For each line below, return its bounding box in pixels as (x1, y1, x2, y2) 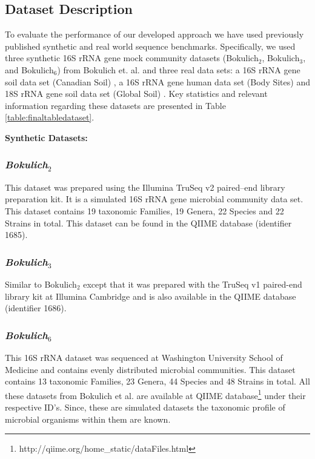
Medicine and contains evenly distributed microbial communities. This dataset (5, 363, 296, 375)
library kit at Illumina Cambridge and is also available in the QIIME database (5, 289, 296, 302)
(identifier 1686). (5, 302, 67, 314)
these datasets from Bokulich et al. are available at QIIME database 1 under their (5, 387, 306, 401)
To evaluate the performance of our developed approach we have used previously (5, 28, 304, 41)
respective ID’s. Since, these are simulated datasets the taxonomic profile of (5, 400, 285, 413)
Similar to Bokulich (5, 277, 77, 290)
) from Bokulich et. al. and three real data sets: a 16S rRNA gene (57, 63, 300, 76)
